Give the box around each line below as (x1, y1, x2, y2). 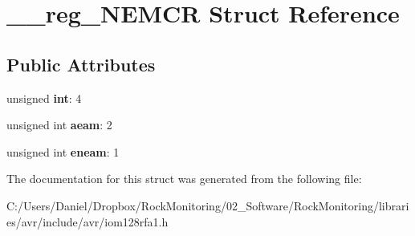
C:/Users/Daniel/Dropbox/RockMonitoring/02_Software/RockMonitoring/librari (6, 197, 409, 214)
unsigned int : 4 (6, 89, 82, 106)
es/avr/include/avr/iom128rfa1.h (6, 213, 169, 230)
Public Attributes (6, 51, 156, 76)
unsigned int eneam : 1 (6, 143, 120, 160)
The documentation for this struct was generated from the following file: (6, 170, 362, 187)
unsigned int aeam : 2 (6, 116, 112, 133)
